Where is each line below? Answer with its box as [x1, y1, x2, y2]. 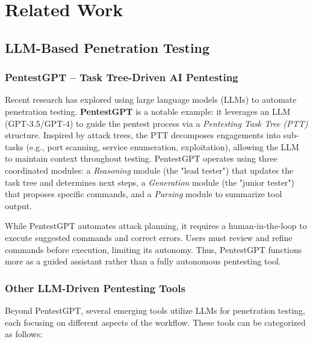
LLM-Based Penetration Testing [5, 38, 210, 56]
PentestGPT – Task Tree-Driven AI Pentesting [5, 70, 238, 85]
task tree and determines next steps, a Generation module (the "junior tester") [5, 176, 295, 188]
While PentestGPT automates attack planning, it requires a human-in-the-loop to [5, 219, 307, 232]
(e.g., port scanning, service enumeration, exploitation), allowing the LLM [26, 140, 299, 153]
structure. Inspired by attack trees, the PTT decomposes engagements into [5, 129, 281, 141]
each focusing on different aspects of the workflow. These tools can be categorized [5, 316, 306, 328]
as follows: [5, 328, 43, 340]
